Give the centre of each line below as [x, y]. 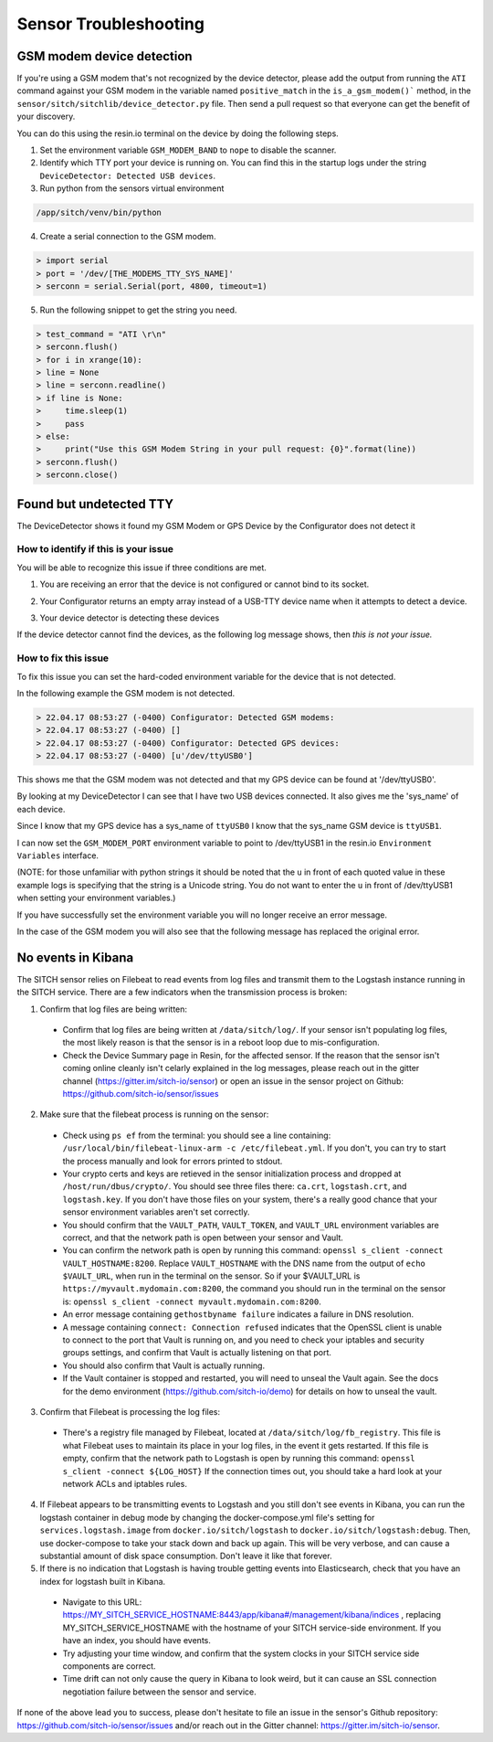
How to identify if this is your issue [95, 549]
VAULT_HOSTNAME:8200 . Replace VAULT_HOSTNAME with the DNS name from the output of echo [244, 1263]
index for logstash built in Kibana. [103, 1581]
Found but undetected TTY [95, 504]
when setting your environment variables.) [96, 898]
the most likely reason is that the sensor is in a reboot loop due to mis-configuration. [221, 1043]
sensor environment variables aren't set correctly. [156, 1212]
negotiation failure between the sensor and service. [160, 1692]
